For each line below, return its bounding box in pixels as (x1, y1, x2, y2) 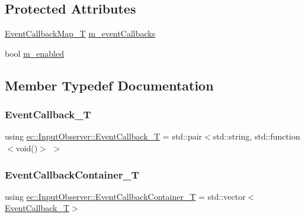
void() (15, 141, 38, 154)
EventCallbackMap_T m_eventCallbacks (5, 27, 156, 40)
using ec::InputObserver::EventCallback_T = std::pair (5, 130, 203, 142)
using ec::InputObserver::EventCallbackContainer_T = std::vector (5, 190, 246, 202)
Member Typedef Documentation (5, 76, 214, 94)
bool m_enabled (5, 47, 64, 59)
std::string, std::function (213, 130, 300, 142)
